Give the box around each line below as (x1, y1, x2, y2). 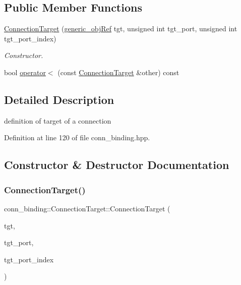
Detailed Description (4, 91, 114, 107)
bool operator (4, 67, 46, 77)
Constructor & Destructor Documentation (4, 157, 229, 173)
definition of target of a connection (4, 115, 111, 126)
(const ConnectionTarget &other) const (57, 67, 179, 77)
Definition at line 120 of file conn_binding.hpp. (4, 132, 150, 143)
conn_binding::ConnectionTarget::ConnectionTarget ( (4, 203, 170, 213)
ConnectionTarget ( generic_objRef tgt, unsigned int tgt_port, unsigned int (4, 23, 237, 34)
